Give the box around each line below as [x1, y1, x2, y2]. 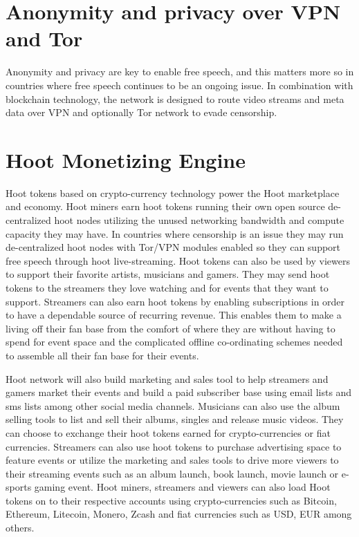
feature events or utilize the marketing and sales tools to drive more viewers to [6, 453, 339, 467]
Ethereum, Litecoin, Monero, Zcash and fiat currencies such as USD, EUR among [6, 507, 352, 521]
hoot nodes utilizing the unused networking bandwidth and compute [54, 213, 344, 227]
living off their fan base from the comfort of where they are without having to [6, 321, 335, 335]
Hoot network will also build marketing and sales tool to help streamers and [6, 371, 329, 386]
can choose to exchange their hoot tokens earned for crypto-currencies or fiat [6, 425, 331, 440]
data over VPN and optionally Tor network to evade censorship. [6, 105, 277, 120]
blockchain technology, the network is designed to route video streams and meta [6, 91, 344, 106]
